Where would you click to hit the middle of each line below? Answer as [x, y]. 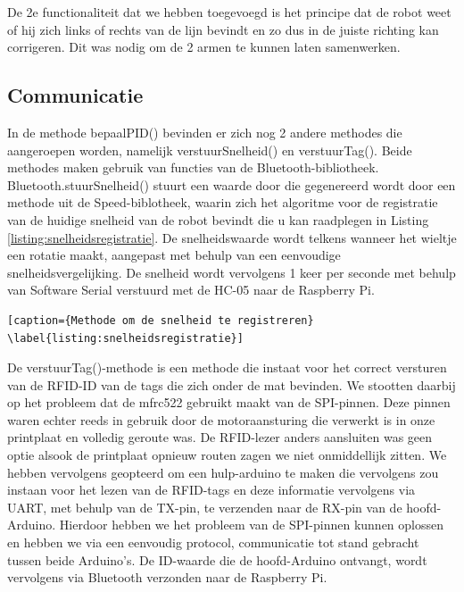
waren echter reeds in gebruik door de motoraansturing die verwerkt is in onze [221, 419]
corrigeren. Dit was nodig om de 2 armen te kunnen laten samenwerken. [204, 47]
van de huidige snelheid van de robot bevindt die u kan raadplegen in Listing [218, 219]
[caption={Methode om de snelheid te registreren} [161, 320]
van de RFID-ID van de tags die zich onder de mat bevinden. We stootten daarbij [232, 384]
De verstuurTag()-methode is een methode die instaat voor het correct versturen [227, 367]
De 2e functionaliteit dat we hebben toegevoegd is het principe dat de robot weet [229, 12]
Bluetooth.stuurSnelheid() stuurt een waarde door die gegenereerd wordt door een [232, 184]
